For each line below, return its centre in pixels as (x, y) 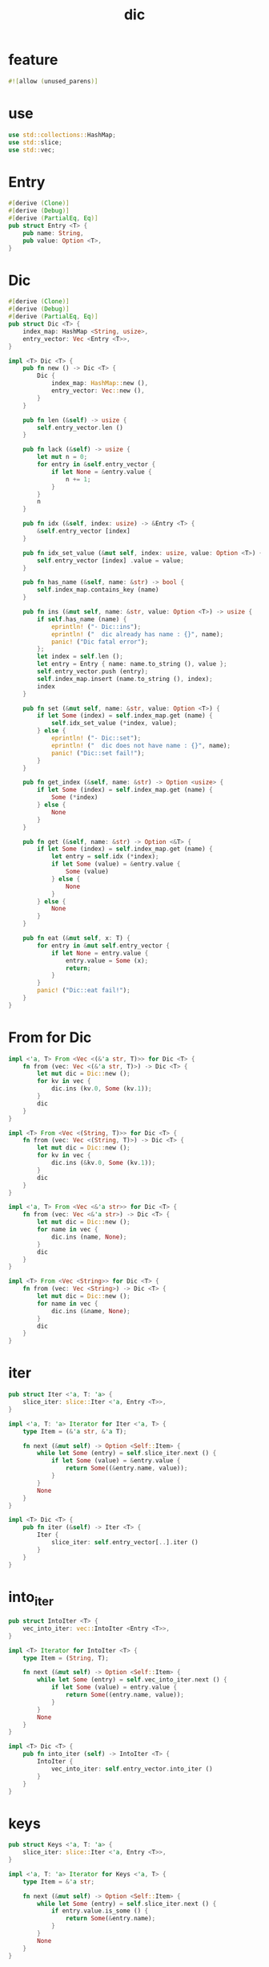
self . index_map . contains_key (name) (98, 590)
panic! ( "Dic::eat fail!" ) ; (84, 991)
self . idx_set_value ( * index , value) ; (114, 724)
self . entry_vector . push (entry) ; (93, 671)
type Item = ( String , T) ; (66, 1658)
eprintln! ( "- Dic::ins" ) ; (96, 627)
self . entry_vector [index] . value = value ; (110, 560)
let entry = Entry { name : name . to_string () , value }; (132, 664)
